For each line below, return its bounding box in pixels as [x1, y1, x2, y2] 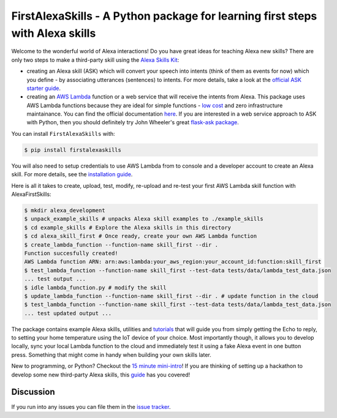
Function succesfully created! [24, 250, 119, 256]
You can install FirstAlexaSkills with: [11, 130, 116, 137]
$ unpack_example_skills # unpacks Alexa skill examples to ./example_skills [24, 215, 263, 223]
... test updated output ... [24, 310, 112, 316]
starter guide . [26, 84, 61, 92]
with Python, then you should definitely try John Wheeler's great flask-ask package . [26, 119, 239, 126]
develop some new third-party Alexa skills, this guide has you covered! [11, 371, 191, 378]
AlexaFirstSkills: [11, 190, 51, 198]
